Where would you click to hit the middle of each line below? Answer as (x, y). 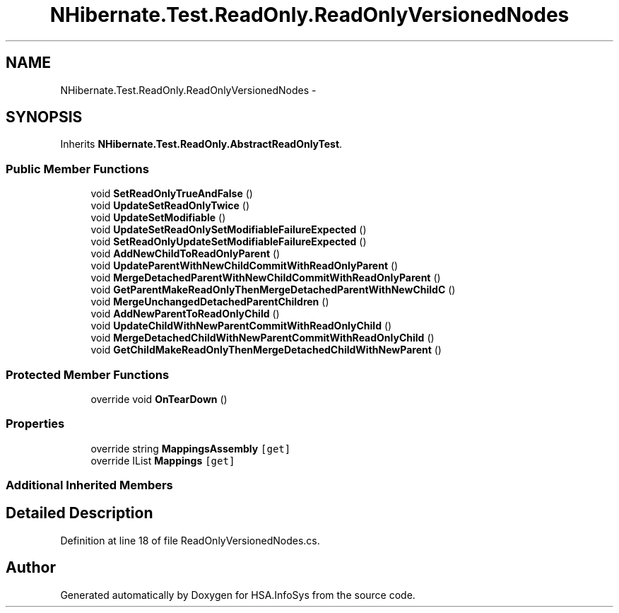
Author (31, 568)
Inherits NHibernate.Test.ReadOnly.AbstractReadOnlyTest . (201, 144)
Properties (35, 424)
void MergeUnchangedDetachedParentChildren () (210, 302)
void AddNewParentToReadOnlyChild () (185, 314)
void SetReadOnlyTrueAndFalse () (172, 194)
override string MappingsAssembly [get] (191, 448)
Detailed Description (79, 513)
